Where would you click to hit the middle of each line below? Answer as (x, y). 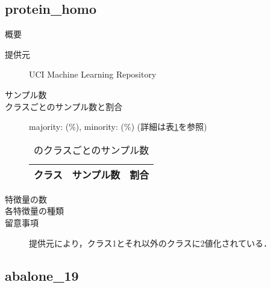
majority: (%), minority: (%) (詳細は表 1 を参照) (118, 127)
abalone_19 (42, 275)
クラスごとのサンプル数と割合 (64, 106)
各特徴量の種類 (34, 211)
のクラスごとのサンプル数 (92, 150)
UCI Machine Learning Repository (93, 74)
